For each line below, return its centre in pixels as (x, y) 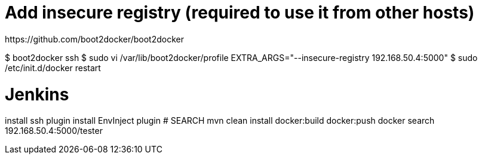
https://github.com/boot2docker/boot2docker (95, 39)
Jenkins (37, 94)
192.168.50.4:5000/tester (54, 131)
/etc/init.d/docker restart (53, 68)
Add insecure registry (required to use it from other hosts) (240, 13)
